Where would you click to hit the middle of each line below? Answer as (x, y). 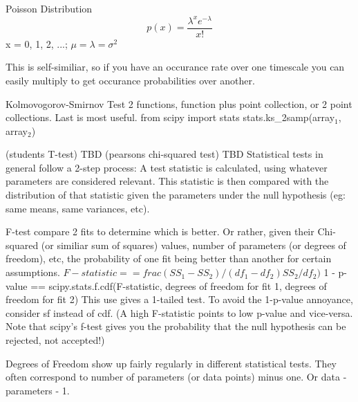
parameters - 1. (38, 390)
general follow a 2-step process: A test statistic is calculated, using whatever (167, 167)
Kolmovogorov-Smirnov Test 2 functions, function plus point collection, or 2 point (179, 103)
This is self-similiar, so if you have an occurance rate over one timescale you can (175, 67)
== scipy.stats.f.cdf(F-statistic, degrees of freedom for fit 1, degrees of (179, 285)
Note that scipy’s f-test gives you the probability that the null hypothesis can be (176, 326)
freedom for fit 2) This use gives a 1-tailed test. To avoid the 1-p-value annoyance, (179, 299)
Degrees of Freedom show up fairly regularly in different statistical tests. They (171, 363)
